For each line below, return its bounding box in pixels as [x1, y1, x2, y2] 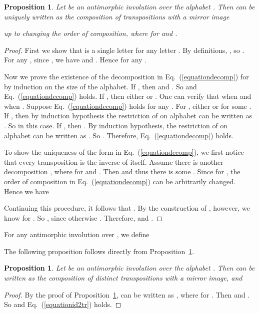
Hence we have [4, 186, 49, 196]
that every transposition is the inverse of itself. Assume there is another [4, 156, 223, 167]
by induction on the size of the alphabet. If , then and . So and [4, 81, 197, 91]
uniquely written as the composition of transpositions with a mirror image [4, 11, 229, 21]
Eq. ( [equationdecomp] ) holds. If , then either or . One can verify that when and [4, 91, 251, 101]
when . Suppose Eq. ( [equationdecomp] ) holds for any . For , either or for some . [4, 100, 251, 111]
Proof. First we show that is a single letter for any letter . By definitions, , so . [4, 44, 244, 55]
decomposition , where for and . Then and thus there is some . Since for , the [4, 166, 240, 177]
